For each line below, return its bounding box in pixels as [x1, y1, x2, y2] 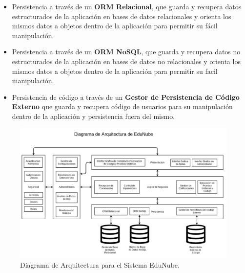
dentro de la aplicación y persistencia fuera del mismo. [12, 111, 175, 121]
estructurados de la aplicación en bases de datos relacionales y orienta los [12, 11, 231, 21]
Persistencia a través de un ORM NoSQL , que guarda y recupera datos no [12, 46, 241, 57]
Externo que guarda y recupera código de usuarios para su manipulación [12, 101, 233, 112]
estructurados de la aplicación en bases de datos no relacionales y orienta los [12, 56, 241, 66]
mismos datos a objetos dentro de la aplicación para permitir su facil [12, 66, 218, 76]
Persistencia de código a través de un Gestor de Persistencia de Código [12, 91, 240, 102]
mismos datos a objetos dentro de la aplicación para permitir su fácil [12, 21, 218, 31]
